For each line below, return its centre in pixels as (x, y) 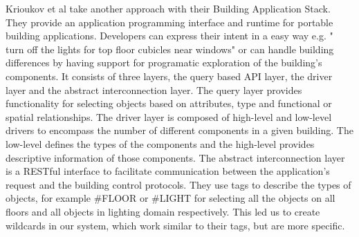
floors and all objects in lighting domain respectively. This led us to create (163, 211)
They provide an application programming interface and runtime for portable (169, 22)
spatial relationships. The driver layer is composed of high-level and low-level (169, 116)
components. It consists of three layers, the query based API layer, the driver (169, 76)
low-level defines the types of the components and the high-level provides (160, 143)
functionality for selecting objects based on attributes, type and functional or (169, 103)
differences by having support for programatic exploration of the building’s (164, 63)
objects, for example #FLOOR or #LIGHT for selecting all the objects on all (171, 198)
